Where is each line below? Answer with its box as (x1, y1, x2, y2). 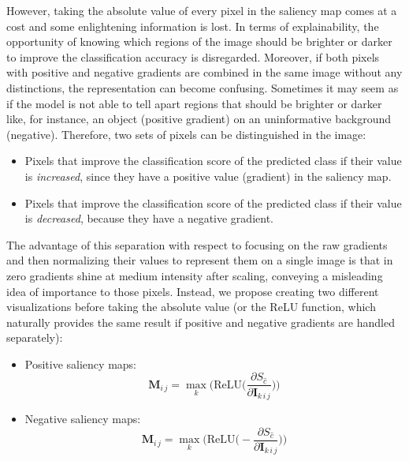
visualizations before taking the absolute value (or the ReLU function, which (6, 298, 376, 315)
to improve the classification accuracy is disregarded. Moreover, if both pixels (6, 48, 380, 65)
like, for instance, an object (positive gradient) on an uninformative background (6, 111, 392, 127)
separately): (6, 329, 63, 346)
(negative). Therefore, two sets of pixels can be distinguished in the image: (6, 126, 366, 142)
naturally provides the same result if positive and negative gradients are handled (6, 313, 395, 330)
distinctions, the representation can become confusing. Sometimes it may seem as (6, 79, 399, 96)
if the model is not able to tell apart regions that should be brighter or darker (6, 95, 382, 111)
